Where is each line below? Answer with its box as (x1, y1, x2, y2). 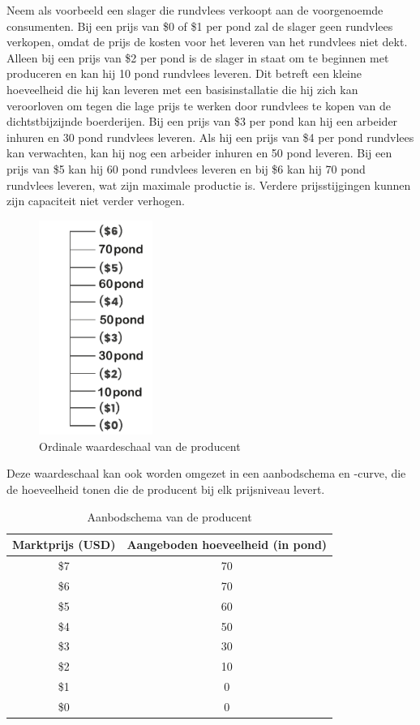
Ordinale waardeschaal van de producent (39, 437, 241, 454)
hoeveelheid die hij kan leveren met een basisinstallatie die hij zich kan (6, 80, 358, 97)
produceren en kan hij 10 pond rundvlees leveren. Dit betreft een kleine (6, 65, 362, 82)
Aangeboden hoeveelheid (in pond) (126, 536, 328, 553)
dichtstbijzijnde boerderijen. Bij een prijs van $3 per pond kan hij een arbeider (6, 113, 398, 130)
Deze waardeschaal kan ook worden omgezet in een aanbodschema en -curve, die (6, 465, 406, 482)
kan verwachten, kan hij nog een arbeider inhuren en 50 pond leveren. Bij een (6, 144, 392, 161)
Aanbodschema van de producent (87, 508, 252, 525)
